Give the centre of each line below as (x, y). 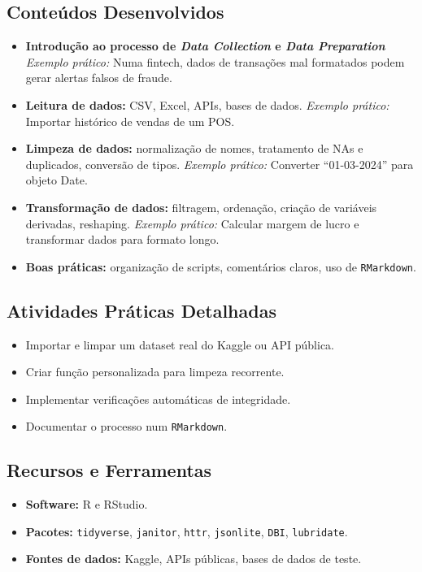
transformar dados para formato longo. (122, 239)
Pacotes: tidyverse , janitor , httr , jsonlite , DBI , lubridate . (187, 531)
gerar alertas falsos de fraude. (99, 78)
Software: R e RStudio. (87, 504)
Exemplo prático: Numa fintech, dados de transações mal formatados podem (215, 61)
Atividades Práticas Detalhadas (141, 310)
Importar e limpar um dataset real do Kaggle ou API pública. (180, 344)
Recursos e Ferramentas (109, 470)
